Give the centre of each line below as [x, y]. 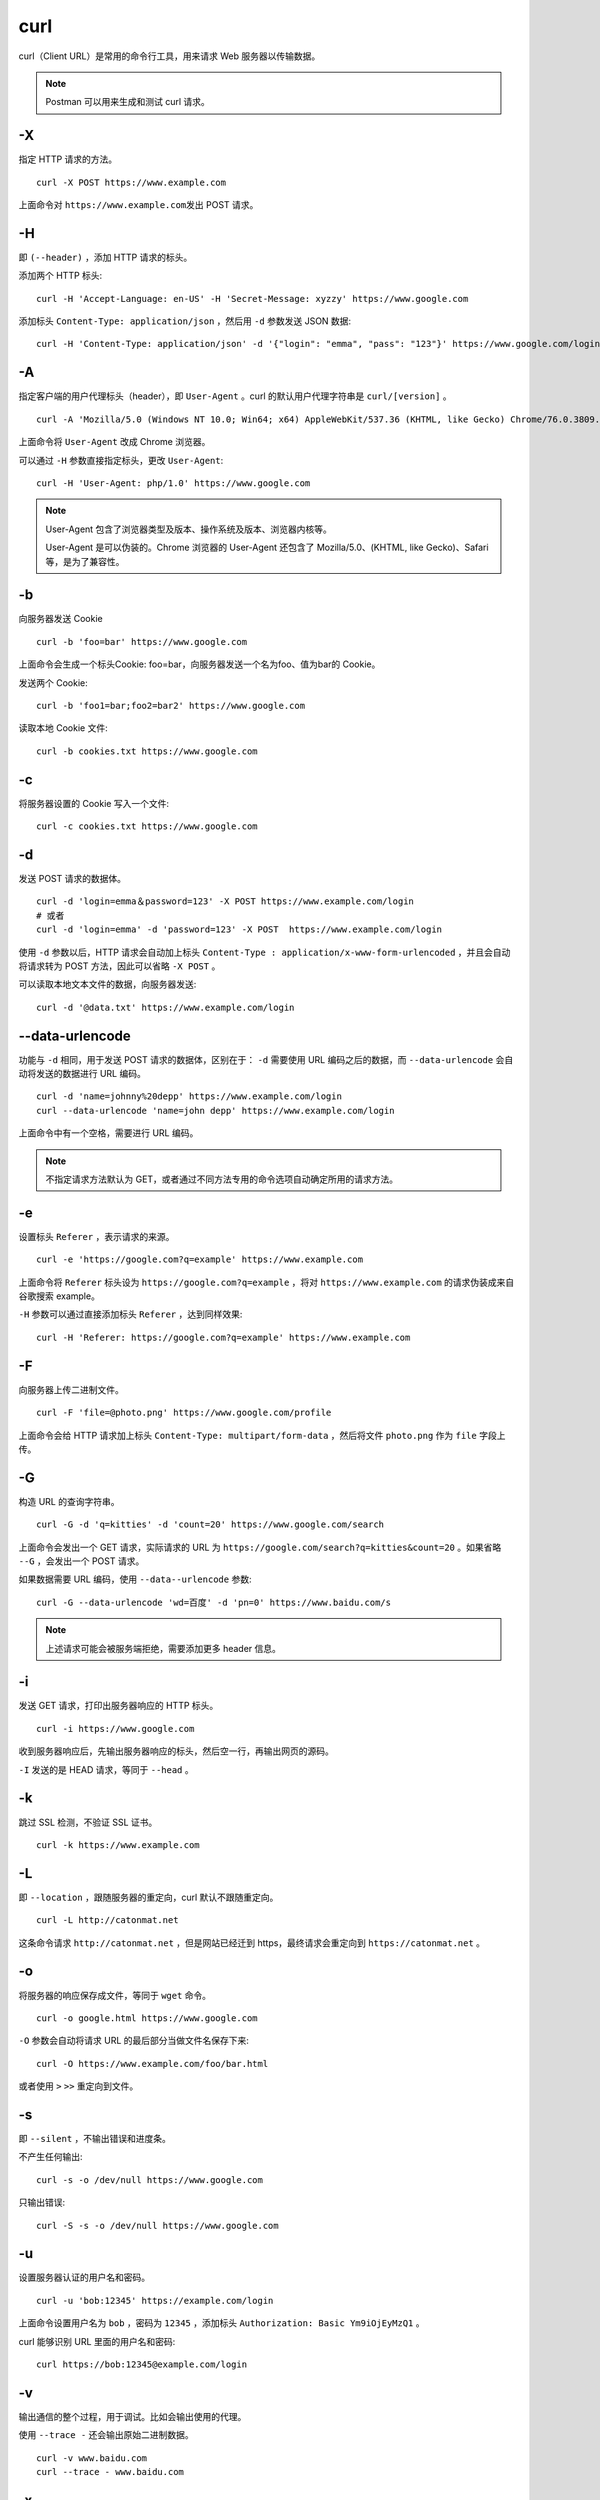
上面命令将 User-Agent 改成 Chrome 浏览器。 [114, 442]
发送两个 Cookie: [53, 682]
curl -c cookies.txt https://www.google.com [147, 826]
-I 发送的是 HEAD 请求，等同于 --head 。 [106, 1769]
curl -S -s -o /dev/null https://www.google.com [157, 2225]
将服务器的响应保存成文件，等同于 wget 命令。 [115, 1995]
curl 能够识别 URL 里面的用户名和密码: [97, 2341]
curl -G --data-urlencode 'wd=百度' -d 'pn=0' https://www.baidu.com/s [214, 1602]
